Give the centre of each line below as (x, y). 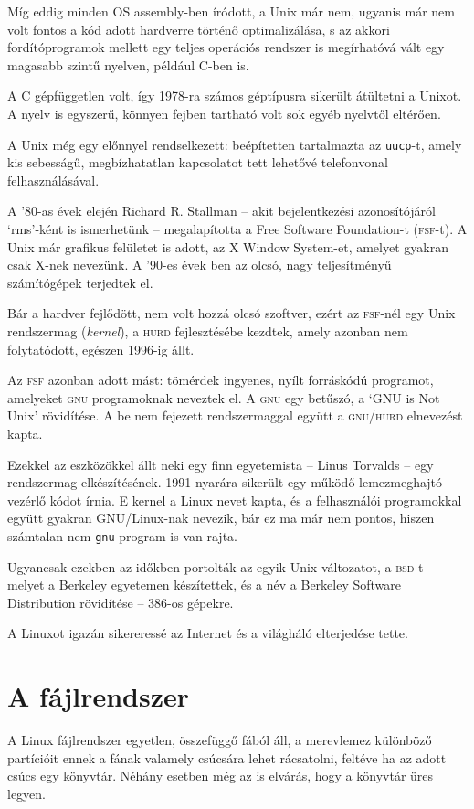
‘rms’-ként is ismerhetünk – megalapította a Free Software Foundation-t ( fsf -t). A (237, 229)
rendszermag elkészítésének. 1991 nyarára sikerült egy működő (181, 482)
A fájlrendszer (99, 696)
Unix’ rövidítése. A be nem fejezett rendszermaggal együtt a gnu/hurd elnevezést (235, 415)
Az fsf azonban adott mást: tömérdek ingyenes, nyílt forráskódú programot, (221, 380)
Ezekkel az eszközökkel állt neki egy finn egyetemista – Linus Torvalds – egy (221, 464)
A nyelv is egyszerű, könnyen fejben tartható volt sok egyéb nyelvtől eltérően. (224, 113)
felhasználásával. (53, 180)
